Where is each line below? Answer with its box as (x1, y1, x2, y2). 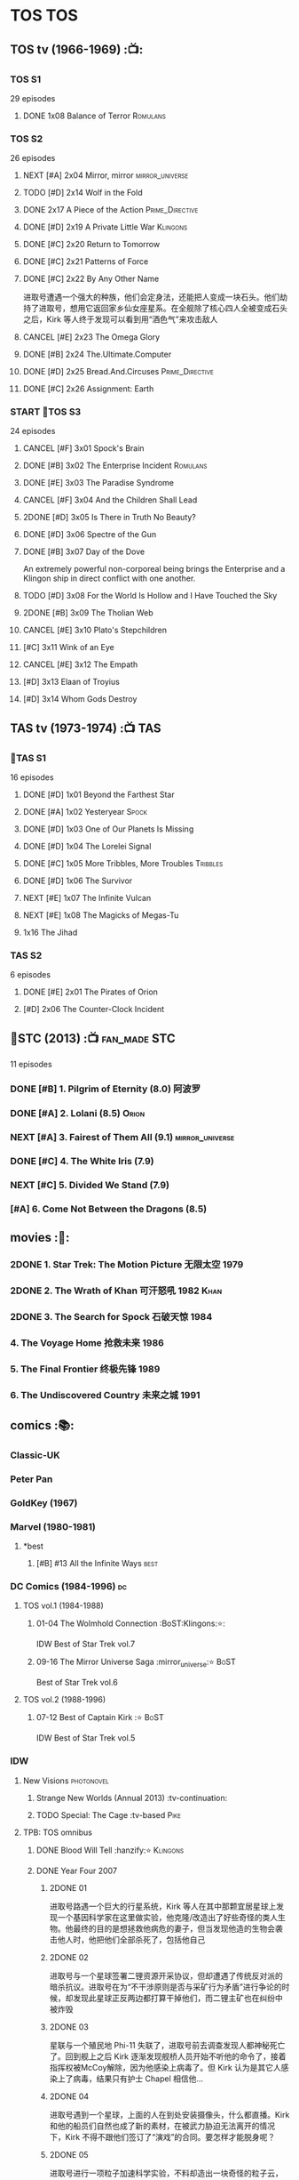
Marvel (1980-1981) (10, 1520, 96, 1532)
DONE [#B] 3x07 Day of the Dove (22, 546, 146, 557)
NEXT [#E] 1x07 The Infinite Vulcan (22, 893, 152, 904)
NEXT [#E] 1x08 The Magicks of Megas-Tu (22, 910, 179, 921)
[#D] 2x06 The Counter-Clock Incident (22, 1004, 165, 1015)
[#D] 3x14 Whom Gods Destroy (22, 694, 138, 704)
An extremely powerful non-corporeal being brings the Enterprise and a (22, 564, 286, 575)
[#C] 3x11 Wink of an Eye (22, 642, 114, 653)
